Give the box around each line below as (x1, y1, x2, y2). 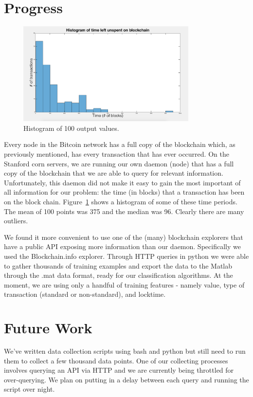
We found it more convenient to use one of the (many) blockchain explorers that (4, 232, 243, 242)
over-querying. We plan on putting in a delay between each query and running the (4, 374, 249, 384)
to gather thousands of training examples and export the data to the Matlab (4, 260, 232, 271)
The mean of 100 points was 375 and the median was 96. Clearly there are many (4, 206, 244, 216)
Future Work (4, 318, 92, 338)
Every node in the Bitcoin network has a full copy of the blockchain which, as (4, 139, 235, 149)
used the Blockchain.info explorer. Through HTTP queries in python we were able (4, 251, 249, 261)
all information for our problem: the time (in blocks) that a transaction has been (4, 187, 245, 197)
